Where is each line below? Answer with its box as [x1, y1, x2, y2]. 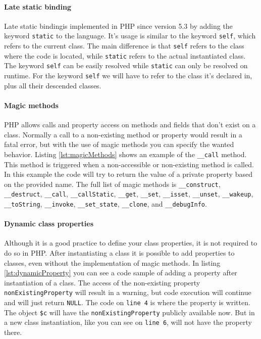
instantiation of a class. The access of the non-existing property [4, 277, 200, 287]
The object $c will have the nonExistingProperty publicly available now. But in [4, 307, 255, 317]
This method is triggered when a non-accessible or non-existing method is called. [4, 159, 254, 169]
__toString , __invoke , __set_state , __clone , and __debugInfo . [4, 199, 207, 209]
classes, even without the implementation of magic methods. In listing [4, 257, 221, 268]
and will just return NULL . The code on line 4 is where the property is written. [4, 297, 250, 308]
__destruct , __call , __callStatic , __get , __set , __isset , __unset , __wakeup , [4, 188, 253, 199]
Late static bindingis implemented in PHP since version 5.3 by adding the [4, 20, 233, 31]
